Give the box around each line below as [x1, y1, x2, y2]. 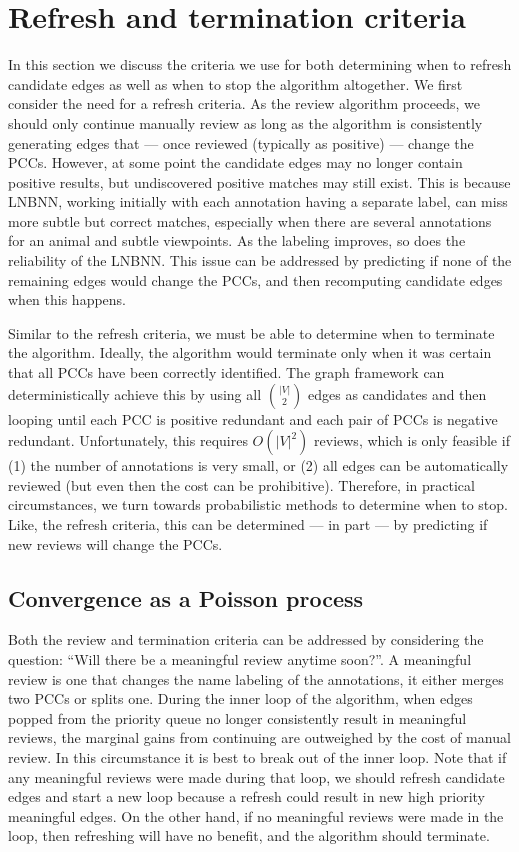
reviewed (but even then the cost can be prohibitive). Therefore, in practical [8, 474, 475, 495]
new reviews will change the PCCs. [8, 533, 223, 554]
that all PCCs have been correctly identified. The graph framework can [8, 362, 445, 383]
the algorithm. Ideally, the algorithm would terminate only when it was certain [8, 342, 492, 363]
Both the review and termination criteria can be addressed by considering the [8, 629, 484, 650]
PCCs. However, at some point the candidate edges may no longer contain [8, 152, 463, 173]
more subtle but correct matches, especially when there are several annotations [8, 210, 492, 231]
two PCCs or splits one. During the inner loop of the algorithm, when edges [8, 688, 473, 709]
